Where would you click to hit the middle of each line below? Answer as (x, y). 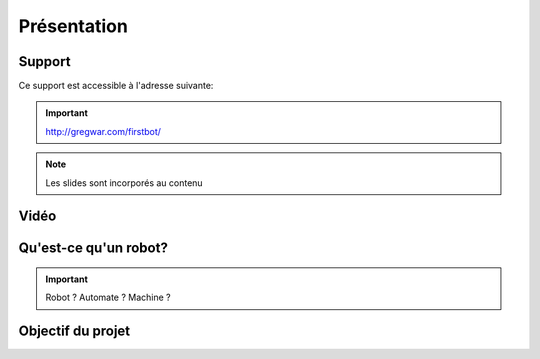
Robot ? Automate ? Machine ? (108, 297)
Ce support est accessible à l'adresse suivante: (116, 86)
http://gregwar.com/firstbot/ (103, 131)
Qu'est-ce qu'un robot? (93, 248)
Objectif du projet (74, 331)
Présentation (73, 26)
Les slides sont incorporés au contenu (124, 182)
